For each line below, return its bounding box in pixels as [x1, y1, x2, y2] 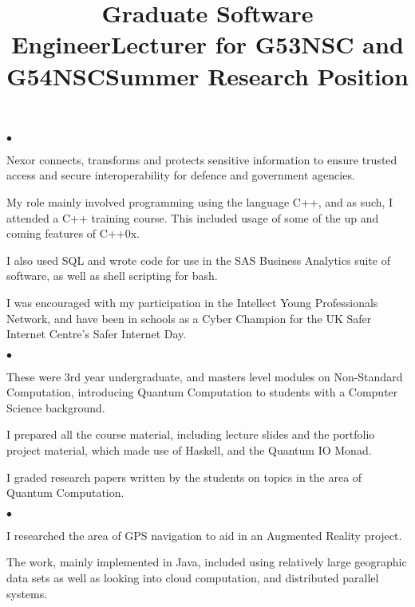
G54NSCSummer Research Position [6, 59, 409, 92]
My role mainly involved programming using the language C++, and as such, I [6, 193, 393, 210]
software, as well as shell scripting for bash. [6, 267, 218, 284]
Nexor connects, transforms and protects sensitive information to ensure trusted [6, 151, 397, 168]
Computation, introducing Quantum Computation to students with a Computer [6, 384, 398, 400]
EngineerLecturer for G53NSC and [11, 28, 404, 61]
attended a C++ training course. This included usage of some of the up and [6, 209, 379, 226]
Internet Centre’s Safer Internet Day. [6, 325, 187, 342]
